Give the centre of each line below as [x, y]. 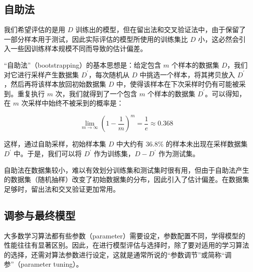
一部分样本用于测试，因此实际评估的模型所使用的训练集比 [96, 39]
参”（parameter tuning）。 [44, 264]
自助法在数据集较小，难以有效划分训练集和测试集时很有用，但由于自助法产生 [126, 170]
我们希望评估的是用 [35, 29]
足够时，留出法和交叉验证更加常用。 [62, 189]
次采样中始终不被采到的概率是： [72, 103]
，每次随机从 [109, 74]
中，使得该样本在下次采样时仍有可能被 [177, 84]
